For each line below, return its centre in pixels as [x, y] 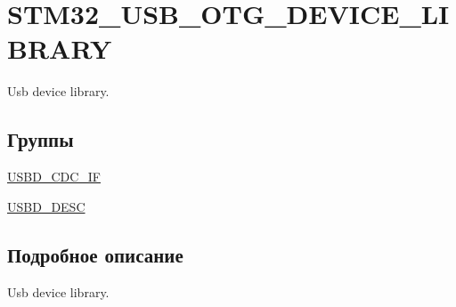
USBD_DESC [46, 206]
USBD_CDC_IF [54, 177]
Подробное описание [95, 254]
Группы [41, 139]
